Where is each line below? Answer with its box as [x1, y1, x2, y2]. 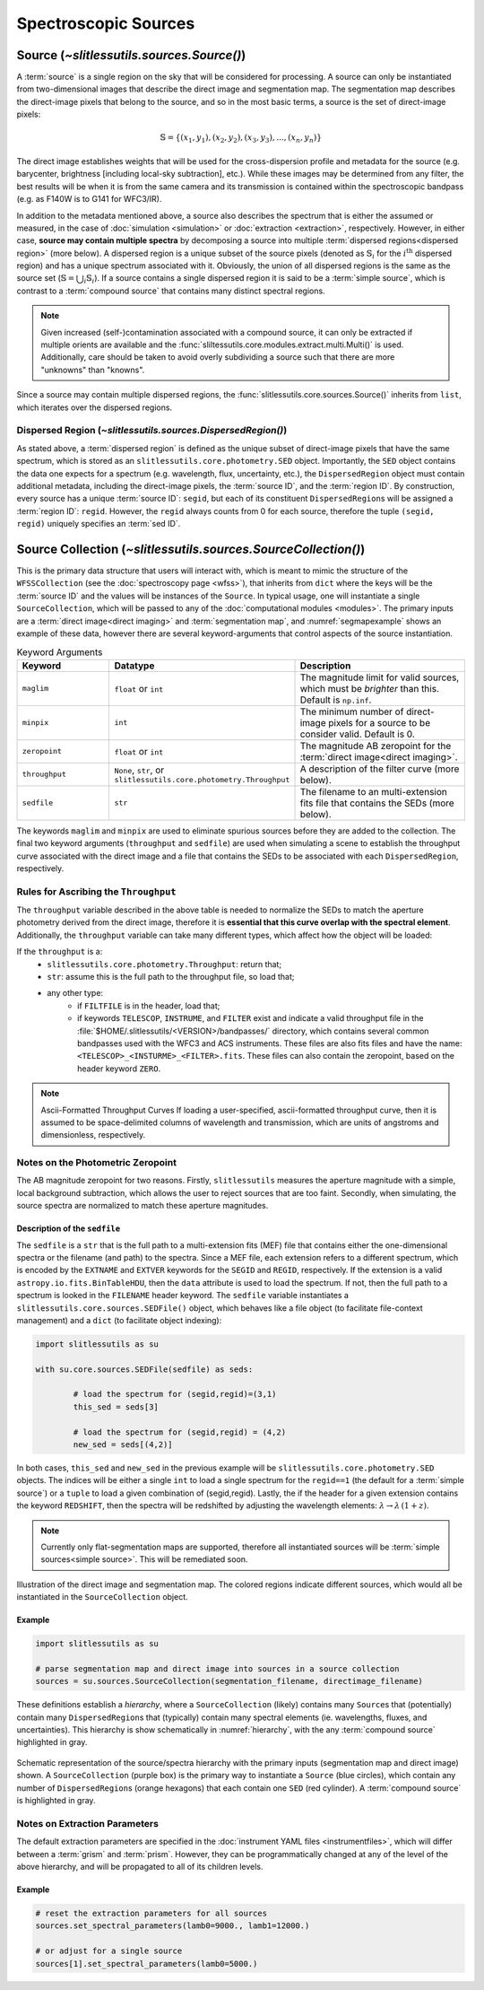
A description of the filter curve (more [299, 763, 460, 775]
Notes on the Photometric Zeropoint [16, 1156, 177, 1169]
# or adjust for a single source [35, 1946, 183, 1956]
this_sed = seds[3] [73, 1401, 159, 1412]
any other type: [47, 988, 103, 999]
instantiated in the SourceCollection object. [16, 1592, 188, 1602]
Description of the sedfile [16, 1223, 121, 1234]
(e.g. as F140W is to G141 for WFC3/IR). [16, 194, 162, 205]
